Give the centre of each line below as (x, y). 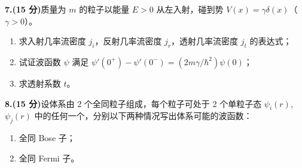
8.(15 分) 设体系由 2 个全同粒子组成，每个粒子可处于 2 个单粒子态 (133, 103)
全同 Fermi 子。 (49, 158)
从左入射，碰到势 (190, 9)
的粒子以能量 (104, 9)
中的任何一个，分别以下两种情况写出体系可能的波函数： (143, 116)
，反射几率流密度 (128, 41)
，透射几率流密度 (205, 41)
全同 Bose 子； (47, 138)
